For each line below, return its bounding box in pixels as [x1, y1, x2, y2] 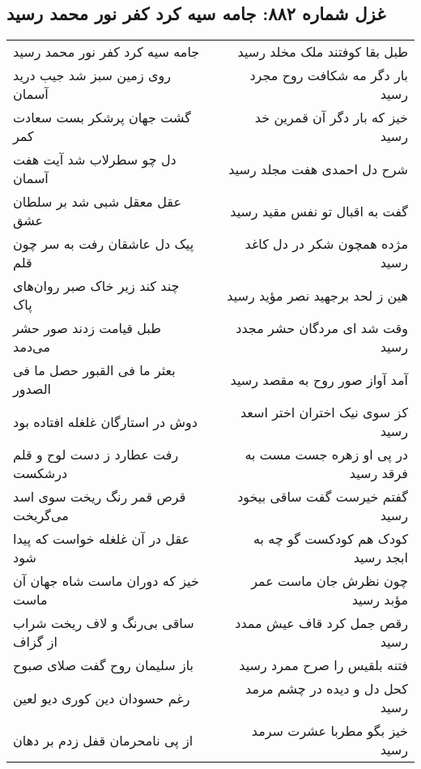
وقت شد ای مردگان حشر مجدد [236, 318, 408, 338]
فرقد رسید [349, 464, 408, 483]
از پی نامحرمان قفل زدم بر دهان [13, 730, 193, 750]
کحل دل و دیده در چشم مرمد [245, 679, 408, 699]
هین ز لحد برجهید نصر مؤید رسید [227, 285, 408, 305]
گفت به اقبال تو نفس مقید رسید [230, 201, 408, 220]
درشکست [13, 464, 68, 483]
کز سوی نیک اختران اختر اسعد [240, 403, 408, 422]
